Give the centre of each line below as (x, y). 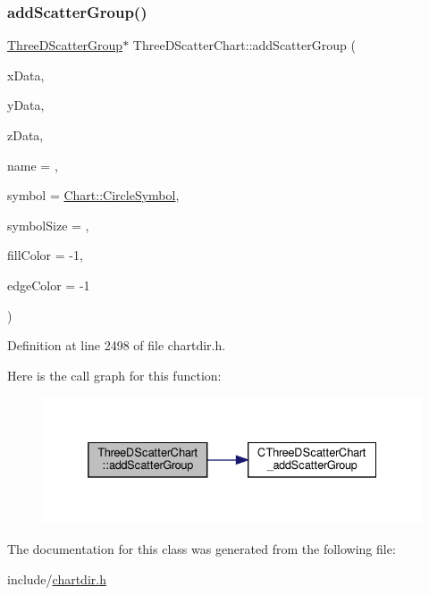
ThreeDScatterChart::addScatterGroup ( (244, 45)
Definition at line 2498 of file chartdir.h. (117, 345)
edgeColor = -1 (49, 285)
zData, (25, 135)
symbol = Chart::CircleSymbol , (93, 195)
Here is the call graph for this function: (114, 375)
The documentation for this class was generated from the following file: (202, 549)
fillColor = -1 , (45, 255)
